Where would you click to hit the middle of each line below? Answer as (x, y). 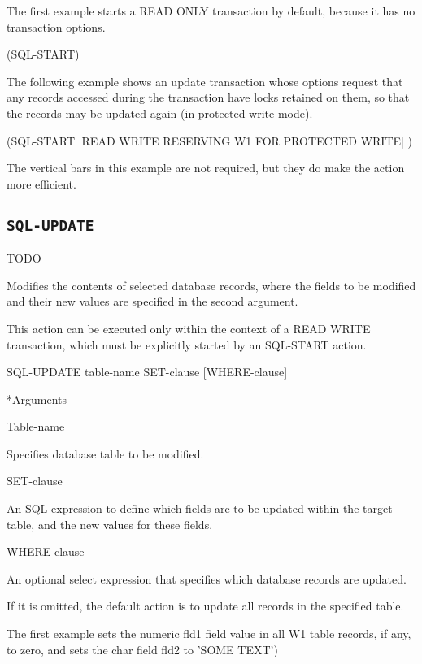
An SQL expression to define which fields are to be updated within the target (200, 508)
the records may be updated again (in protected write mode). (160, 113)
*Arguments (37, 399)
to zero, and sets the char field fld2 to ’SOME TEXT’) (142, 649)
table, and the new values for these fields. (110, 524)
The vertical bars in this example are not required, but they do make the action (206, 168)
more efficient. (41, 183)
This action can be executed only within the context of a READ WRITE (189, 328)
